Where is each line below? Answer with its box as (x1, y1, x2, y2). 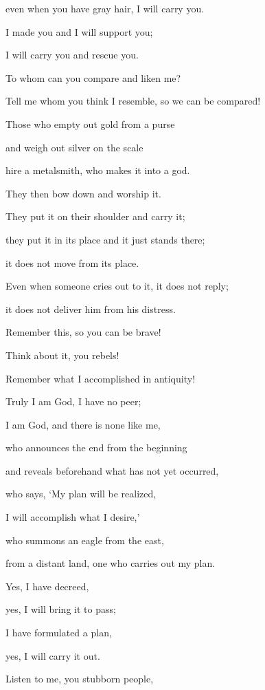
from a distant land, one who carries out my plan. (5, 556, 216, 570)
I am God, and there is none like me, (5, 417, 161, 431)
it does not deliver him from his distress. (5, 301, 176, 316)
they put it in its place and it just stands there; (5, 232, 205, 246)
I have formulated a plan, (5, 625, 112, 640)
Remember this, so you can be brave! (5, 325, 161, 339)
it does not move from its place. (5, 255, 139, 270)
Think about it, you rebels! (5, 347, 119, 362)
